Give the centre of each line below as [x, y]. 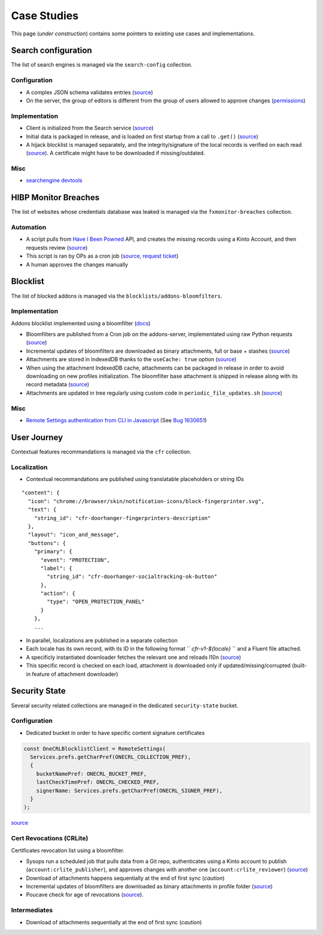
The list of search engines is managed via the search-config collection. [102, 65]
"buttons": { [47, 543]
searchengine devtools [54, 180]
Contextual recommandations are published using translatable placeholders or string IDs [135, 479]
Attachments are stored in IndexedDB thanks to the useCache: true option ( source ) [131, 359]
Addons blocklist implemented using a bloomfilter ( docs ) [81, 323]
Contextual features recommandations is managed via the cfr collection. [101, 452]
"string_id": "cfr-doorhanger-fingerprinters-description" [122, 518]
